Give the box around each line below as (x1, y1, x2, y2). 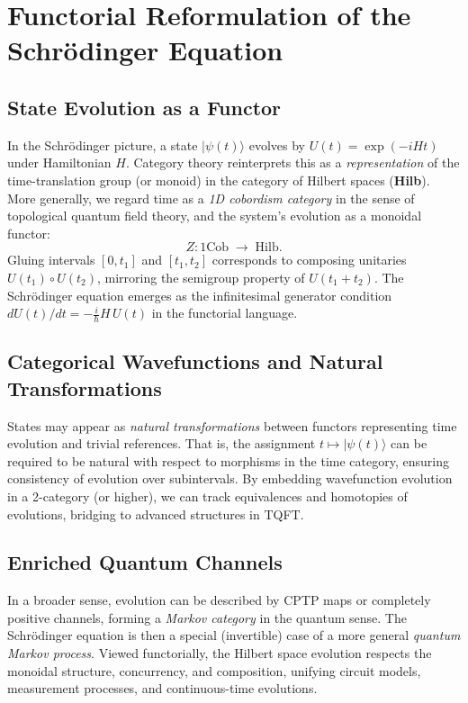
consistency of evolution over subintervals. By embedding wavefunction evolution (7, 469, 453, 488)
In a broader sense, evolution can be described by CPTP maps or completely (7, 590, 431, 609)
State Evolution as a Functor (7, 93, 282, 121)
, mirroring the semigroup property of (97, 267, 305, 286)
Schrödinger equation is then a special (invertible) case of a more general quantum (7, 626, 461, 644)
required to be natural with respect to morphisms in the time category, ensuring (7, 451, 449, 470)
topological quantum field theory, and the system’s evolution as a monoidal (7, 206, 422, 225)
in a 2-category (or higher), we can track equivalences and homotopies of (7, 486, 408, 505)
